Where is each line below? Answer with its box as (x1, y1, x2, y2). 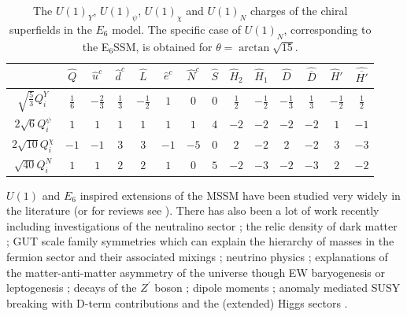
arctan (239, 42, 270, 53)
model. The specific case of (112, 20, 242, 37)
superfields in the (9, 20, 92, 37)
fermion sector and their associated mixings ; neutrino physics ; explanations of (6, 249, 388, 265)
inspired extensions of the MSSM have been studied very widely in (80, 186, 401, 203)
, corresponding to (283, 20, 372, 37)
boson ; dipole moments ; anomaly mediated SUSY (154, 279, 401, 296)
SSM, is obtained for (113, 38, 213, 54)
